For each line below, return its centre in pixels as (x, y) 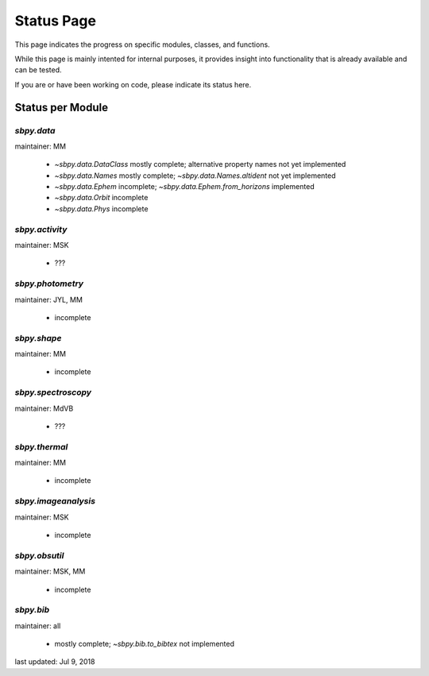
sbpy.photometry (49, 284)
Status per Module (62, 107)
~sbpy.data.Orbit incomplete (101, 198)
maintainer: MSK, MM (50, 571)
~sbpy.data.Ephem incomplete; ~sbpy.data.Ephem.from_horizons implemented (184, 187)
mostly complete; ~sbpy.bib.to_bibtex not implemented (144, 644)
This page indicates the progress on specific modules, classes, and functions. (142, 44)
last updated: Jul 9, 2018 (55, 662)
